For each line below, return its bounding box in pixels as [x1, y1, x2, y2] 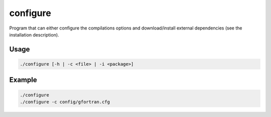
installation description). [9, 31, 60, 37]
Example [9, 75, 37, 84]
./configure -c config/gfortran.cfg [20, 99, 110, 104]
